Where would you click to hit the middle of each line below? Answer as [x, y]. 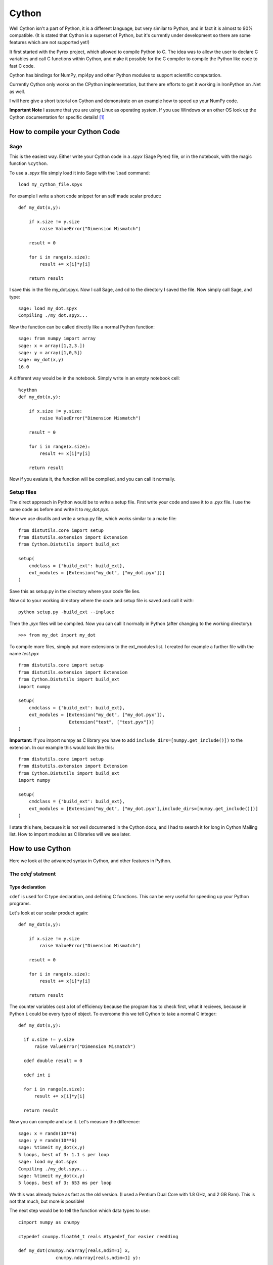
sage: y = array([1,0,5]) [51, 352]
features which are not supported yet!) [50, 43]
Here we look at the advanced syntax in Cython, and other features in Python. [90, 861]
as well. [17, 92]
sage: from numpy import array [57, 339]
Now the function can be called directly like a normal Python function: [82, 327]
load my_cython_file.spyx [51, 184]
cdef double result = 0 [53, 1061]
